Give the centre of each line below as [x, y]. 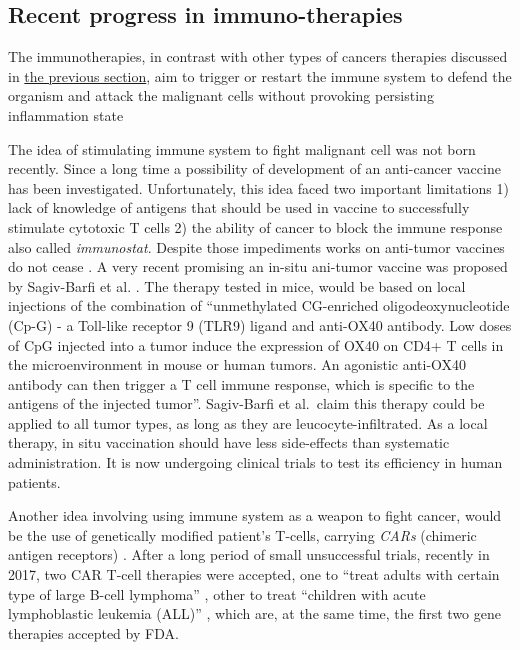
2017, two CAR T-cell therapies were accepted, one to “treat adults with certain [254, 574]
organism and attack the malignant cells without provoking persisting [221, 95]
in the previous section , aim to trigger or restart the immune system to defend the [260, 75]
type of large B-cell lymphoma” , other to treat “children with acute [217, 593]
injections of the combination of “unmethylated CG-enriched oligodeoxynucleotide [259, 305]
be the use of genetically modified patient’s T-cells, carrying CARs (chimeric [242, 534]
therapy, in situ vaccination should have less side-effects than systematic [229, 442]
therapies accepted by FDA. [93, 632]
